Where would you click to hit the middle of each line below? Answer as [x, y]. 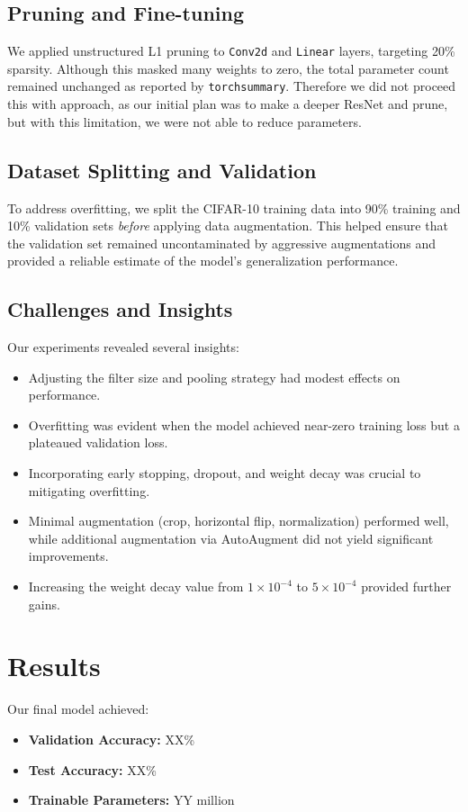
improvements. [68, 556]
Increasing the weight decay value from [136, 586]
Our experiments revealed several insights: [123, 347]
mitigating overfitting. [89, 490]
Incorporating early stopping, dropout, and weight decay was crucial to [225, 473]
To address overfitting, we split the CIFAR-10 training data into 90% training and [234, 208]
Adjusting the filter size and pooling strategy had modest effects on [214, 377]
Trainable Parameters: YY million [131, 800]
